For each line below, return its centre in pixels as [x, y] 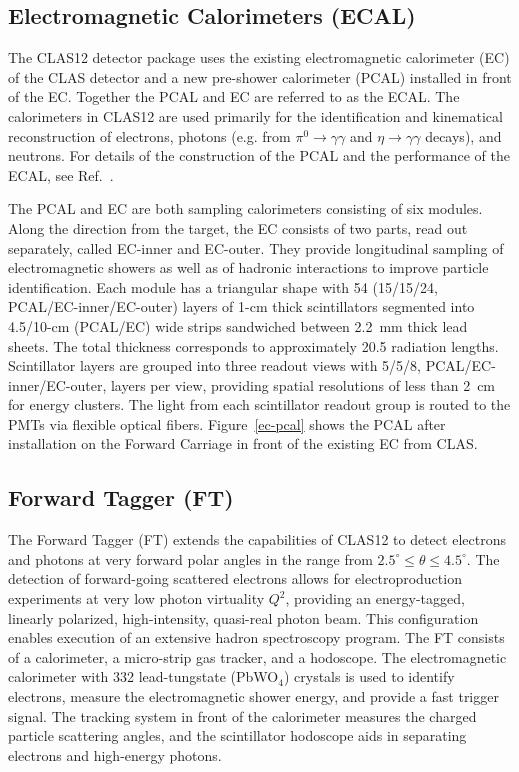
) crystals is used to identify [369, 676]
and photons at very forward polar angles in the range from [190, 558]
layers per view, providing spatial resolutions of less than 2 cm [303, 384]
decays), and [463, 135]
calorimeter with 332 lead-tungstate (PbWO [143, 676]
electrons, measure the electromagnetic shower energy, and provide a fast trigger [253, 696]
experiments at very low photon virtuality [136, 598]
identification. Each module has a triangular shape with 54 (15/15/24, [223, 286]
